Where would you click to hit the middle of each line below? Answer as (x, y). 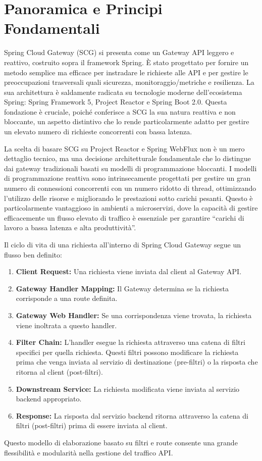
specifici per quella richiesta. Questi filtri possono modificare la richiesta (127, 352)
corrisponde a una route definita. (67, 298)
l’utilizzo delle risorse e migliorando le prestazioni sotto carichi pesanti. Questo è (128, 198)
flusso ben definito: (33, 254)
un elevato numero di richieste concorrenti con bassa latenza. (98, 132)
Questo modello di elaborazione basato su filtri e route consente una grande (121, 442)
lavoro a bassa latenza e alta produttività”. (70, 227)
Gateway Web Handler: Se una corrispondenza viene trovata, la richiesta (134, 315)
